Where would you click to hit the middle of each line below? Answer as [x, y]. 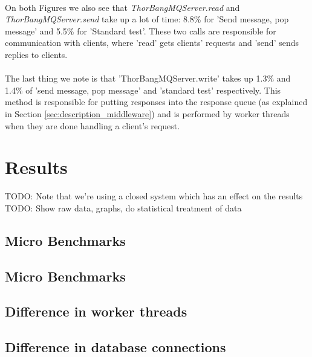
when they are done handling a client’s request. [93, 125]
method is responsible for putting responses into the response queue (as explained [156, 102]
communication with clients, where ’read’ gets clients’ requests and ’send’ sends [152, 43]
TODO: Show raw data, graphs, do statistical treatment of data [123, 207]
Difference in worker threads [96, 311]
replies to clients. [36, 54]
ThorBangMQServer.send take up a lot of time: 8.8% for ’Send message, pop [147, 19]
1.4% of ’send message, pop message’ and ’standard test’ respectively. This [143, 90]
